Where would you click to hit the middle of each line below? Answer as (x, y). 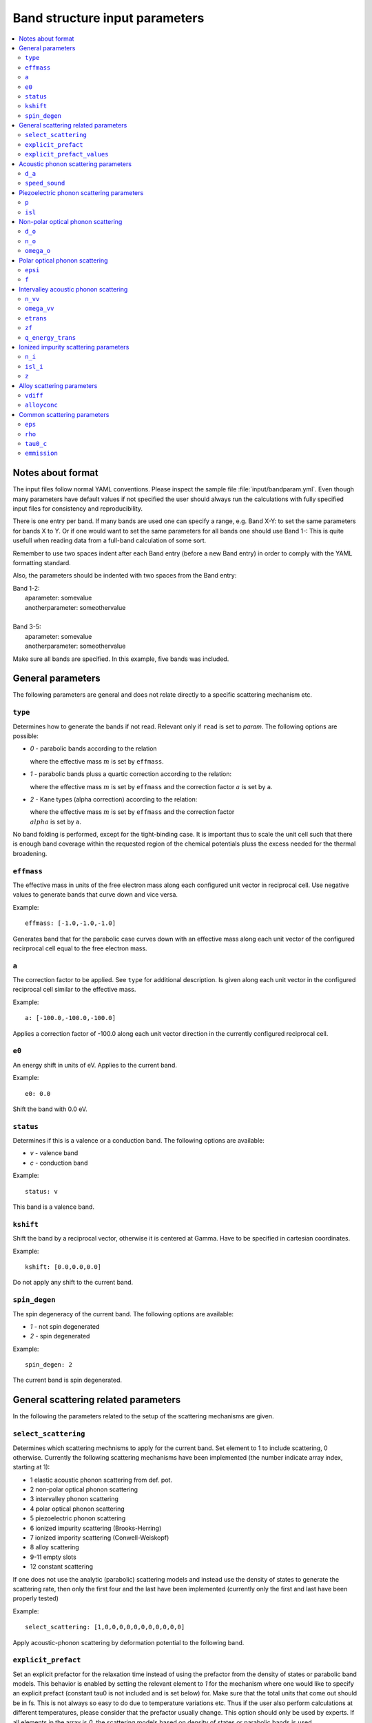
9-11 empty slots (53, 1557)
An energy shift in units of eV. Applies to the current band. (95, 1065)
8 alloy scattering (54, 1547)
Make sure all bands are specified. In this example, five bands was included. (121, 659)
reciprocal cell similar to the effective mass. (74, 990)
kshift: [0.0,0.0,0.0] (63, 1267)
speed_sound (45, 183)
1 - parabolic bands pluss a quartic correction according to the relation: (131, 774)
